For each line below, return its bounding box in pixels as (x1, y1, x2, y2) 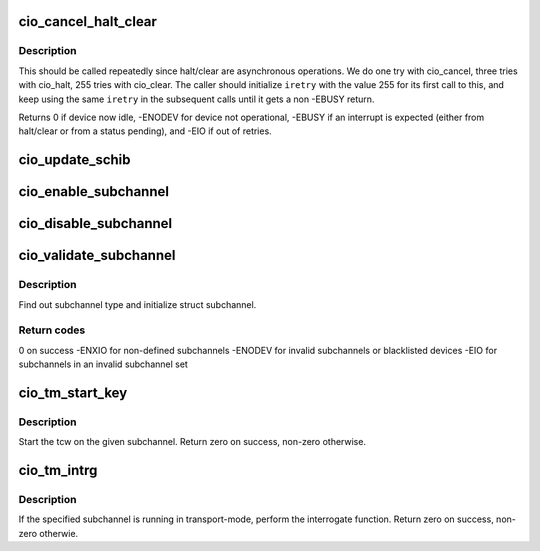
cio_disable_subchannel (18, 215, 173, 232)
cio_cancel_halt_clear (18, 13, 157, 30)
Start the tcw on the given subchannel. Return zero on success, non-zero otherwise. (18, 436, 367, 448)
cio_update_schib (18, 151, 131, 169)
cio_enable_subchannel (18, 183, 170, 200)
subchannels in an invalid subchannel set (18, 358, 189, 370)
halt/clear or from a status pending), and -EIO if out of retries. (18, 125, 272, 137)
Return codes (18, 323, 86, 337)
